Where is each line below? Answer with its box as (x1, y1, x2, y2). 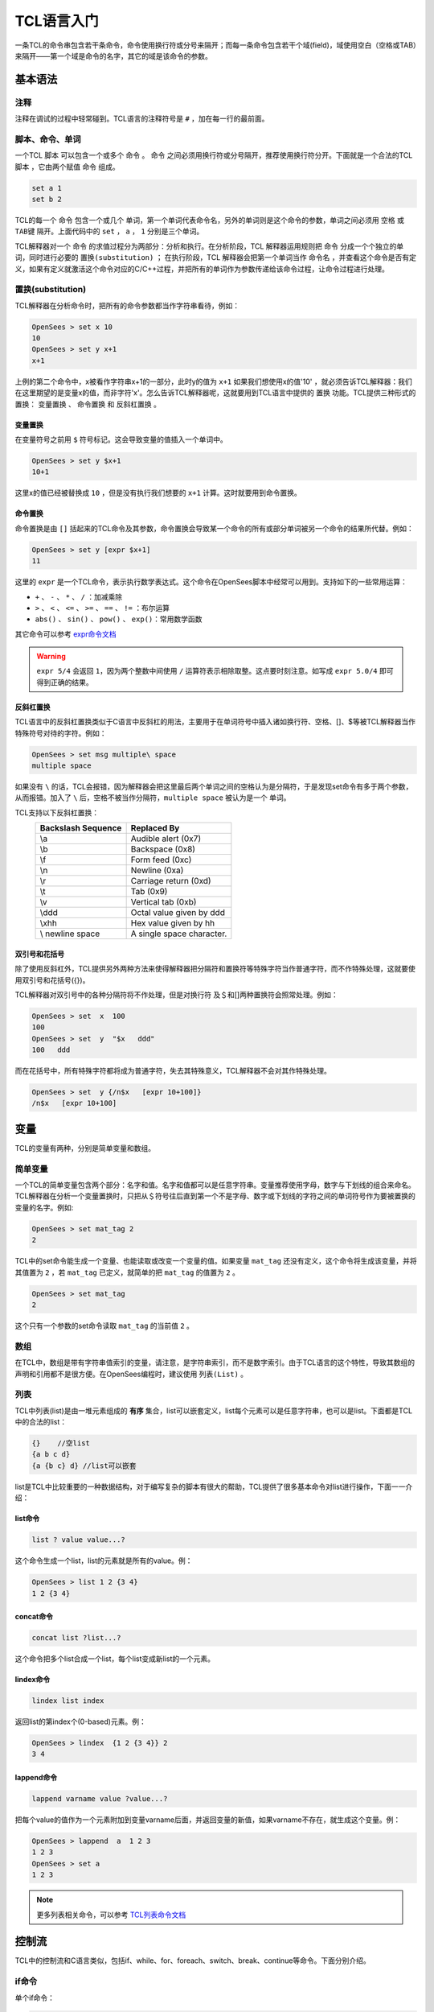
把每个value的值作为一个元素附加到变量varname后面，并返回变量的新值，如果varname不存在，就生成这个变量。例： (14, 1815, 401, 1824)
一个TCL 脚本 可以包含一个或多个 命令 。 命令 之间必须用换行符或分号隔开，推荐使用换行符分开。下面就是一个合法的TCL (14, 150, 413, 160)
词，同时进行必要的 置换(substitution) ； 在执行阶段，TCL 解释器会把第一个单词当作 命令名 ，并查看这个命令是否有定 (14, 253, 417, 262)
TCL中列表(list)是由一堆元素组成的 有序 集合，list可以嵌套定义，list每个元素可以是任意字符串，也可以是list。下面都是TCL (14, 1405, 413, 1416)
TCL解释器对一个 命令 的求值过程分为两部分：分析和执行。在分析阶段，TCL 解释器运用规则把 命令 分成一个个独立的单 (14, 241, 404, 251)
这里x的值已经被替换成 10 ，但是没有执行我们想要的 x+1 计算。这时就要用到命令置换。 (14, 488, 301, 498)
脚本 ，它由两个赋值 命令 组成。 (14, 162, 120, 171)
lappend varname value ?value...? (31, 1795, 168, 1804)
